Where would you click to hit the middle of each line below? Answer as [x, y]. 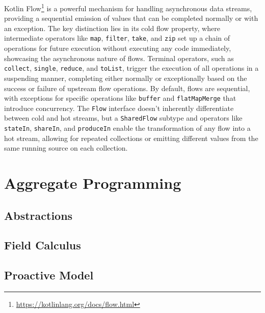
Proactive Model [49, 275]
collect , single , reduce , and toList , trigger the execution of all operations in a [131, 68]
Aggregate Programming [93, 183]
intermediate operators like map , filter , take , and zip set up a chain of [117, 38]
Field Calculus [43, 245]
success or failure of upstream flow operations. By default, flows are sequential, [127, 88]
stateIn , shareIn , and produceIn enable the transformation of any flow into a [127, 128]
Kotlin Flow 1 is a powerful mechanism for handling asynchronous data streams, [128, 7]
